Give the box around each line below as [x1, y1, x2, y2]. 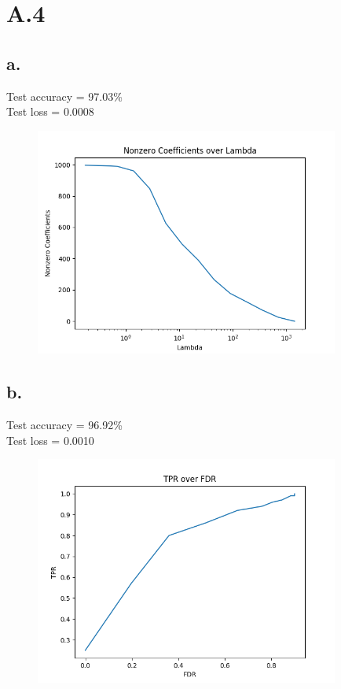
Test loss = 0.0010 [6, 432, 94, 448]
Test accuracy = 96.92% [6, 417, 123, 433]
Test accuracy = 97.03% [6, 87, 123, 104]
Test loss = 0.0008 [6, 103, 94, 120]
